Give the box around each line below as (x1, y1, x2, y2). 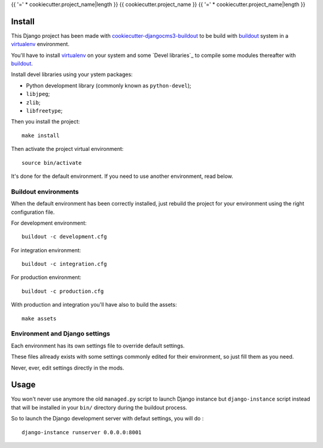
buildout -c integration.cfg (22, 261, 107, 268)
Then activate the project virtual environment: (11, 146, 124, 153)
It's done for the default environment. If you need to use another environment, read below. (11, 172, 233, 180)
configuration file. (11, 208, 55, 216)
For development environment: (11, 219, 87, 226)
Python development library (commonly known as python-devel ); (26, 81, 191, 89)
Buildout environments (11, 187, 79, 196)
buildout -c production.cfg (22, 287, 104, 295)
